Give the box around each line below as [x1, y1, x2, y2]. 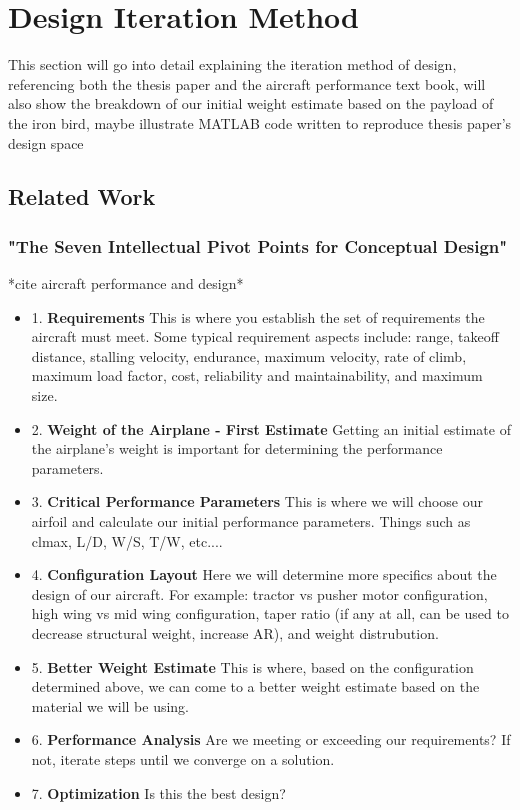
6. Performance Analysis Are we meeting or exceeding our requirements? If [31, 729, 511, 750]
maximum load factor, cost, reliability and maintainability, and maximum [31, 365, 483, 386]
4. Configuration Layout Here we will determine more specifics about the [31, 564, 497, 585]
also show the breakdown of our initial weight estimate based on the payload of [8, 93, 494, 114]
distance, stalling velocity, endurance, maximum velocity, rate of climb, [31, 345, 467, 366]
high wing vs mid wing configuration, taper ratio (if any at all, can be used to [31, 603, 509, 624]
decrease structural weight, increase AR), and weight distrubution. [31, 623, 439, 643]
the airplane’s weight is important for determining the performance [31, 438, 443, 459]
